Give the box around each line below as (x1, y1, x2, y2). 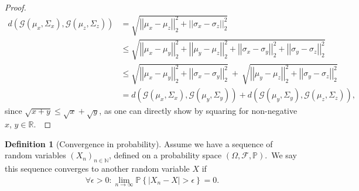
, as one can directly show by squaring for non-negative (99, 105, 298, 117)
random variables (5, 149, 66, 161)
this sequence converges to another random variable (5, 162, 190, 175)
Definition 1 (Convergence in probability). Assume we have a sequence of (5, 137, 273, 150)
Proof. (5, 1, 26, 13)
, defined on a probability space (109, 149, 222, 161)
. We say (265, 149, 297, 161)
